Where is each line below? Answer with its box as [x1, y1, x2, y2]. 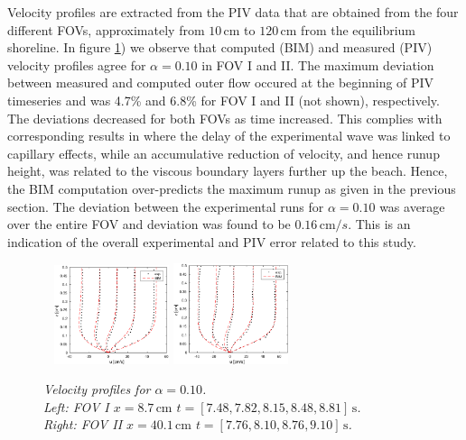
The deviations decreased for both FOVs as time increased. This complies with [7, 108, 443, 127]
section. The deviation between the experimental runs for [7, 197, 324, 215]
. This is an [348, 215, 411, 234]
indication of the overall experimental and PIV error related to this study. [7, 232, 416, 251]
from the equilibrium [301, 20, 415, 39]
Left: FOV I [43, 397, 109, 416]
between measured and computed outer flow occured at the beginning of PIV [7, 73, 434, 92]
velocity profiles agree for [7, 55, 146, 74]
